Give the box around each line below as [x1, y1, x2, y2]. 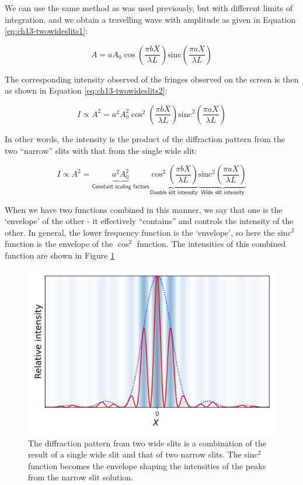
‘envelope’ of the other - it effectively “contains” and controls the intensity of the [5, 215, 294, 227]
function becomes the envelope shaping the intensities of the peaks [28, 459, 266, 472]
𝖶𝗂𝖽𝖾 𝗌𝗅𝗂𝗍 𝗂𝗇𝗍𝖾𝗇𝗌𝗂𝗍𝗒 [201, 190, 245, 196]
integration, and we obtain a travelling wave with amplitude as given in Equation [5, 13, 296, 25]
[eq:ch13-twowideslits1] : [5, 25, 88, 37]
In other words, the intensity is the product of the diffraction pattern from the [5, 132, 285, 145]
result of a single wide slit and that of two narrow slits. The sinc [28, 448, 258, 460]
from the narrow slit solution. [28, 471, 133, 483]
